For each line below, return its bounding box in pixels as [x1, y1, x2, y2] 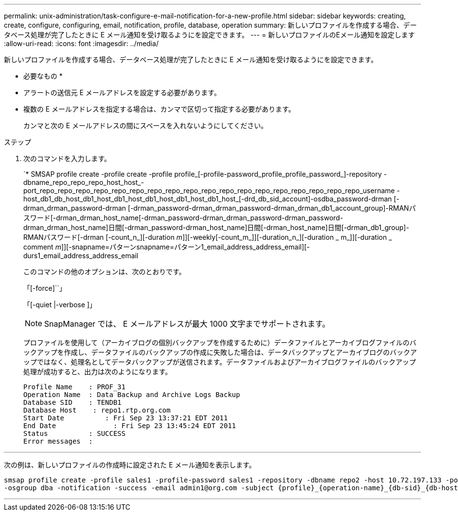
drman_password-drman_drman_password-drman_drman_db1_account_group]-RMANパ [133, 204, 416, 212]
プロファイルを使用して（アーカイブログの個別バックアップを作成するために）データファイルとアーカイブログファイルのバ [23, 338, 416, 347]
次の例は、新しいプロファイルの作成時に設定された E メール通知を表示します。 [4, 461, 256, 469]
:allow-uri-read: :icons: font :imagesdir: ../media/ [4, 39, 159, 48]
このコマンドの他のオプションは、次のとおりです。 [23, 267, 186, 276]
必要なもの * [23, 72, 63, 80]
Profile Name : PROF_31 [23, 383, 126, 391]
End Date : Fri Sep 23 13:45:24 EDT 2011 [23, 422, 236, 430]
